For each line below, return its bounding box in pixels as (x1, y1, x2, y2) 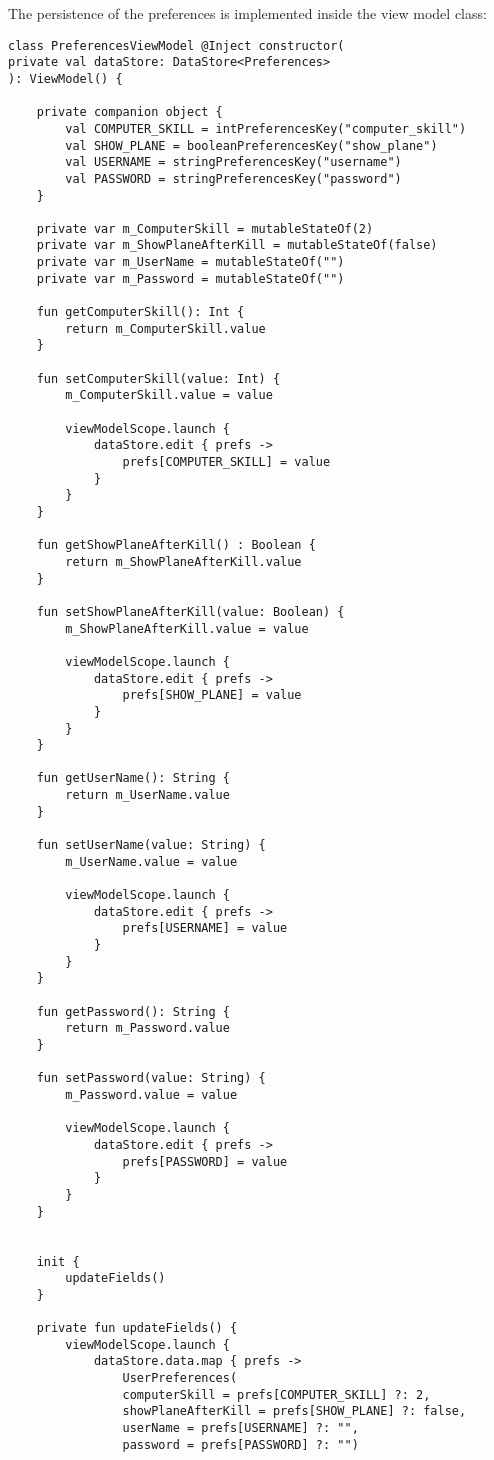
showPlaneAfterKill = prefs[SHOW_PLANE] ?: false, (122, 1404, 467, 1419)
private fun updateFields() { (36, 1321, 238, 1336)
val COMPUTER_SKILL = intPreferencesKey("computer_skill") (65, 121, 467, 136)
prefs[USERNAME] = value (122, 921, 288, 936)
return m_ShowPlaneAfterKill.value (65, 554, 302, 569)
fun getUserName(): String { (36, 771, 230, 786)
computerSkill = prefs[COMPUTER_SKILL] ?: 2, (122, 1387, 431, 1402)
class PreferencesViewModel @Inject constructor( (8, 38, 345, 53)
